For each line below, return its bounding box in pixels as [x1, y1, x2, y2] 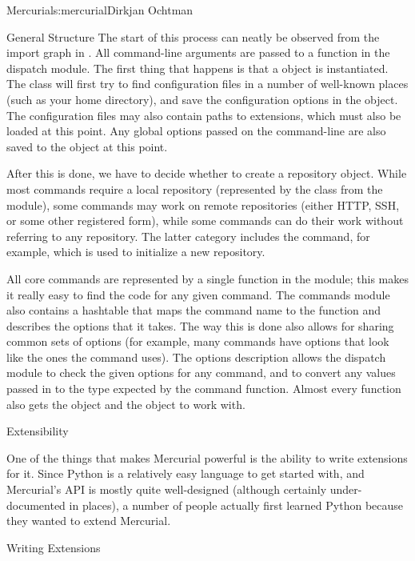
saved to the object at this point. [6, 138, 168, 154]
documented [6, 496, 66, 513]
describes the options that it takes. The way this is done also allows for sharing [6, 317, 394, 334]
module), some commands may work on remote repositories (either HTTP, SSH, [6, 196, 400, 213]
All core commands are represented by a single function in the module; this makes [6, 270, 409, 287]
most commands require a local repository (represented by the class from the [6, 180, 383, 197]
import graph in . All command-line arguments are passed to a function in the [6, 44, 390, 61]
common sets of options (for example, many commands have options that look [6, 333, 389, 350]
